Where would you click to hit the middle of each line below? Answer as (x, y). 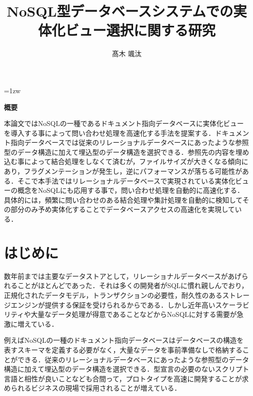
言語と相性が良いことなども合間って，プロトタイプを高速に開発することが (123, 378)
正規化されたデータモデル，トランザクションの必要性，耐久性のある (113, 295)
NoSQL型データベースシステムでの (120, 11)
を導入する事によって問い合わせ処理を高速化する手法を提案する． (109, 133)
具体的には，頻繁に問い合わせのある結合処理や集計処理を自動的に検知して (123, 199)
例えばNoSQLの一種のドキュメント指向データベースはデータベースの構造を (124, 340)
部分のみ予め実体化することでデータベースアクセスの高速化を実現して (123, 209)
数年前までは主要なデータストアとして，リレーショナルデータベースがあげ (123, 276)
